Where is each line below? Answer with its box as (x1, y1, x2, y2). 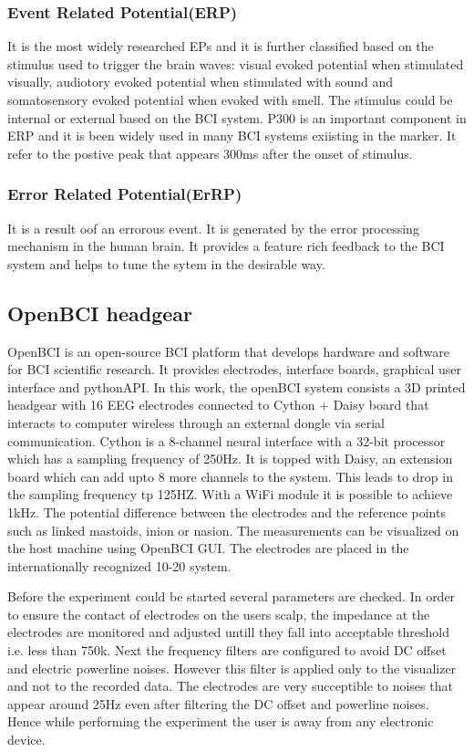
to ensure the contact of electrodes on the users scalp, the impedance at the (7, 604, 430, 623)
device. (7, 730, 46, 749)
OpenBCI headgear (7, 298, 193, 327)
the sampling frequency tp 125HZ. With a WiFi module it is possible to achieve (7, 485, 453, 504)
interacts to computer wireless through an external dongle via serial (7, 413, 385, 432)
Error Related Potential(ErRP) (7, 183, 242, 205)
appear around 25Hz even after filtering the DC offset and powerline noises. (7, 694, 429, 713)
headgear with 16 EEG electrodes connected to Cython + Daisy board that (7, 395, 429, 414)
